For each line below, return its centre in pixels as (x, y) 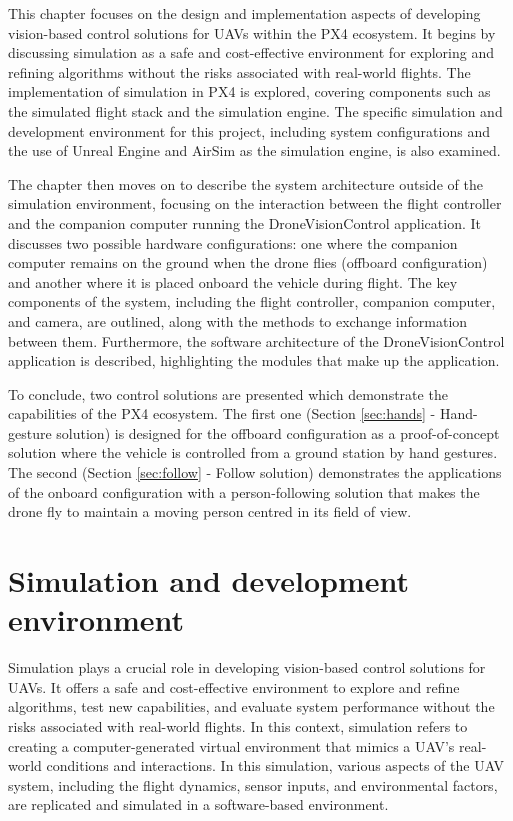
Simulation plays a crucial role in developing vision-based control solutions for (247, 667)
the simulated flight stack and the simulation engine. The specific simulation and (255, 110)
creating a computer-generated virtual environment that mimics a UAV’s (231, 745)
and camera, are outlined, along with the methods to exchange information (238, 320)
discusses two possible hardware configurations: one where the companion (233, 242)
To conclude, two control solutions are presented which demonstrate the (228, 393)
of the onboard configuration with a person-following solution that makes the (244, 491)
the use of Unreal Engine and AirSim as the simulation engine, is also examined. (254, 150)
